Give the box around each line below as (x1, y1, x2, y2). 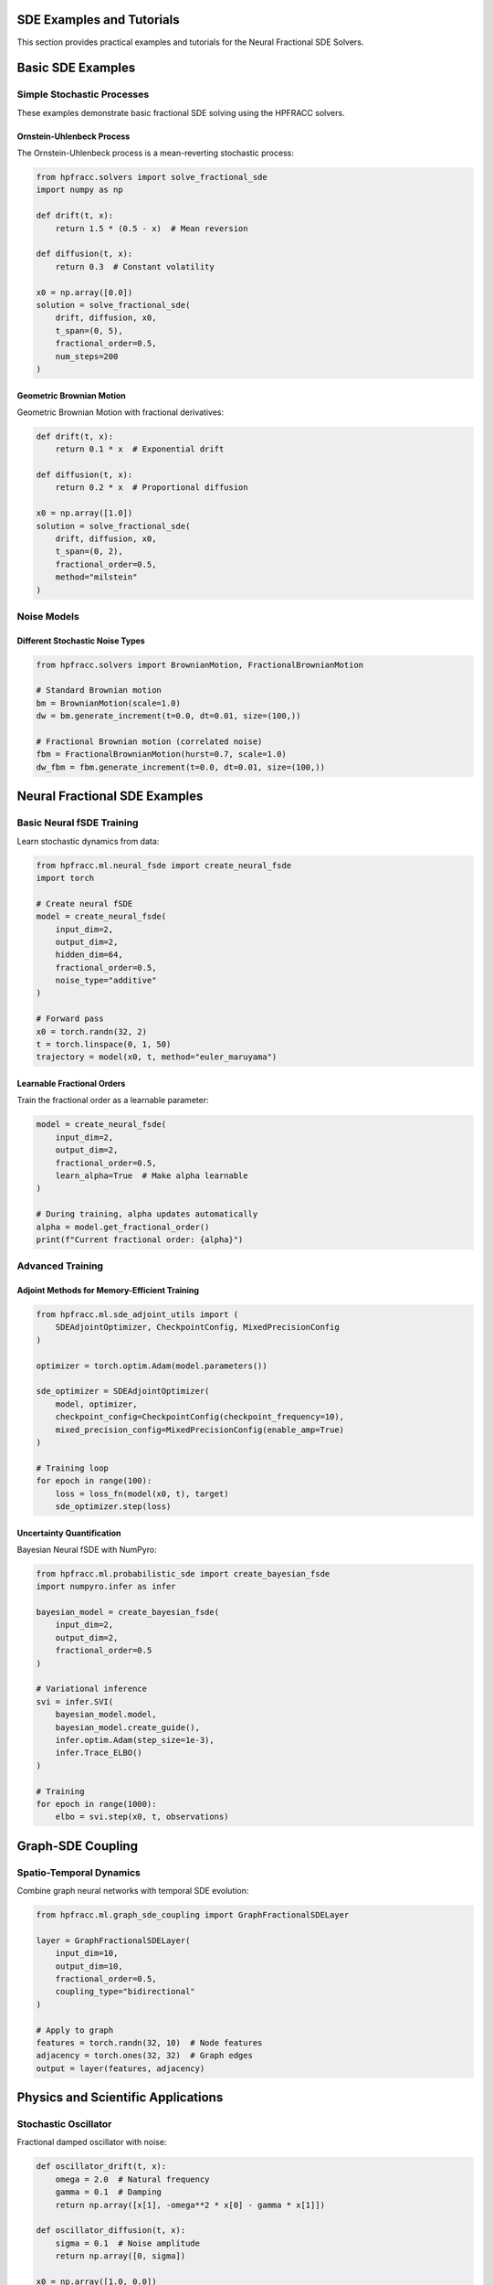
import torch (36, 873, 95, 883)
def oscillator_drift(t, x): (36, 2162, 167, 2172)
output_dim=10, (55, 1961, 123, 1971)
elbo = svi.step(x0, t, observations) (55, 1812, 229, 1823)
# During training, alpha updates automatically (36, 1209, 258, 1219)
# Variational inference (36, 1684, 148, 1695)
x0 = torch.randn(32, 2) (36, 1026, 148, 1036)
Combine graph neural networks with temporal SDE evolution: (16, 1886, 249, 1897)
